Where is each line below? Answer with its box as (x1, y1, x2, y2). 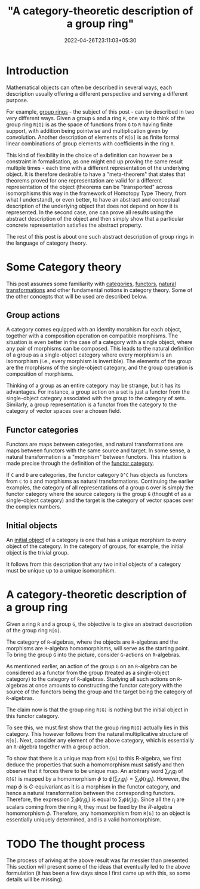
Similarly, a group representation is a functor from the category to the (6, 401, 177, 408)
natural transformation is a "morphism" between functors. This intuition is (6, 453, 187, 461)
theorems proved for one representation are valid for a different (6, 176, 162, 184)
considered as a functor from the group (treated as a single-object (6, 669, 170, 676)
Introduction (6, 64, 69, 77)
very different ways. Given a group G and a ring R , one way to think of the (6, 114, 185, 121)
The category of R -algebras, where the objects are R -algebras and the (6, 638, 179, 646)
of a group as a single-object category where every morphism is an (6, 351, 172, 358)
